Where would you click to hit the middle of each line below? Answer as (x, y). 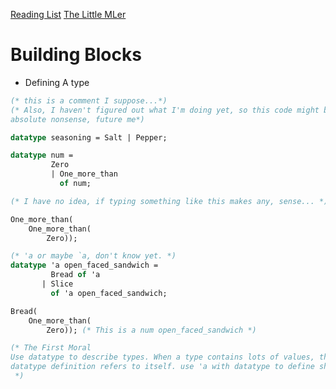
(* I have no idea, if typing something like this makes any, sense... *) (169, 201)
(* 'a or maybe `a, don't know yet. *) (93, 256)
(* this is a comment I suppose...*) (89, 100)
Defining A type (57, 82)
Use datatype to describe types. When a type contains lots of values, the (171, 357)
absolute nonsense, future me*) (77, 119)
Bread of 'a (75, 275)
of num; (75, 184)
